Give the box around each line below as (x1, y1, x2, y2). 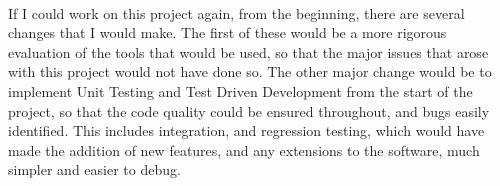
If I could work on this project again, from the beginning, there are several (8, 2, 465, 23)
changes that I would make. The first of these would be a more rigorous (8, 22, 447, 43)
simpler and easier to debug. (8, 159, 181, 180)
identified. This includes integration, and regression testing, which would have (8, 120, 485, 141)
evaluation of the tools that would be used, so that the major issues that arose (8, 41, 489, 62)
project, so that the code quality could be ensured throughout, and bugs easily (8, 100, 490, 121)
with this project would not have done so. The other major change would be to (8, 61, 492, 82)
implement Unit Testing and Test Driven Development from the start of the (8, 80, 473, 101)
